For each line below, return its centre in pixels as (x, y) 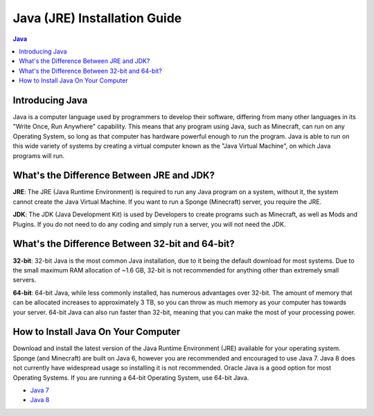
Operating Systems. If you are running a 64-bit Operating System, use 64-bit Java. (131, 377)
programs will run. (39, 155)
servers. (25, 280)
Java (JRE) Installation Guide (97, 18)
